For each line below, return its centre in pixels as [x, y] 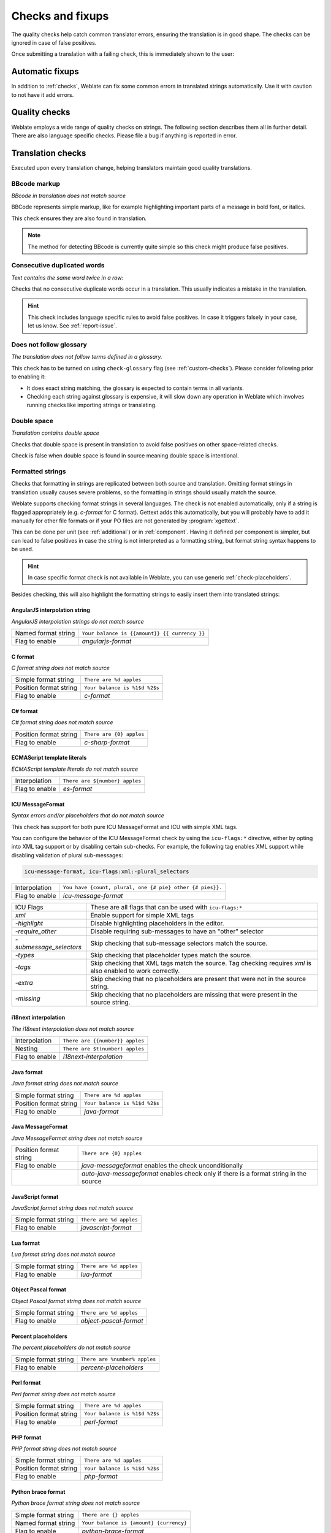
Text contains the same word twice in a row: [67, 277]
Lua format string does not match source [63, 1255]
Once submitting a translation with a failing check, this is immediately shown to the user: [123, 54]
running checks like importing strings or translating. [92, 405]
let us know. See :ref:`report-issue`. [72, 326]
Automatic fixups [45, 71]
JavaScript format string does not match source [72, 1207]
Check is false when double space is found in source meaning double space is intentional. [125, 456]
